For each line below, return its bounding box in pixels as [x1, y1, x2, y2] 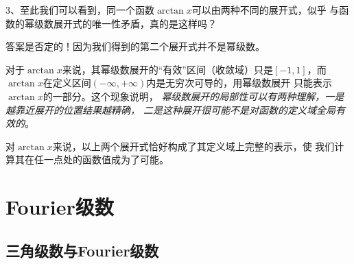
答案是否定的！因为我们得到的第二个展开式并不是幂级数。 [5, 39, 265, 53]
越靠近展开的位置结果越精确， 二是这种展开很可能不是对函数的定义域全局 [5, 102, 336, 117]
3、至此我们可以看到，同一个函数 [5, 3, 154, 16]
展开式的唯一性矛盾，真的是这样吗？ [53, 16, 217, 30]
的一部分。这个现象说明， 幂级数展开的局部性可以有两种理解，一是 [43, 88, 344, 103]
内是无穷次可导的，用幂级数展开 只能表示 [146, 75, 332, 90]
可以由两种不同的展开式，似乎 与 [191, 3, 340, 16]
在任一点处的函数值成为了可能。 [24, 152, 169, 167]
